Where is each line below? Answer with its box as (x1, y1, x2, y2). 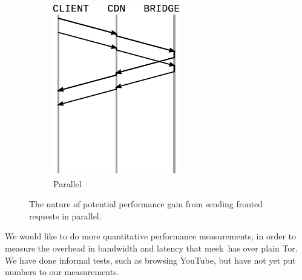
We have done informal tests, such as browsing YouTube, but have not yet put (5, 253, 296, 266)
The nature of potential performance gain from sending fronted (29, 198, 263, 210)
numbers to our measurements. (5, 265, 119, 278)
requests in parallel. (29, 209, 102, 222)
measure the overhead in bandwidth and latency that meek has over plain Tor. (5, 241, 298, 254)
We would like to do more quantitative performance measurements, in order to (5, 230, 297, 242)
